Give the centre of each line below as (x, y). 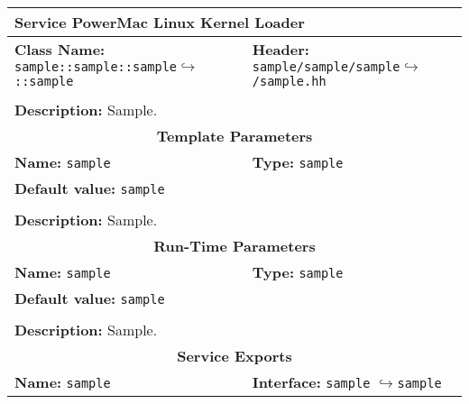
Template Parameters (234, 136)
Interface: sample (311, 382)
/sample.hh (289, 81)
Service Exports (234, 356)
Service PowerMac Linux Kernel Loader (160, 22)
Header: (280, 49)
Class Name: (60, 49)
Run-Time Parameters (234, 246)
